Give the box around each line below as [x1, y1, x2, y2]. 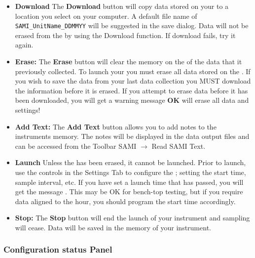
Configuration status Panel [3, 243, 112, 256]
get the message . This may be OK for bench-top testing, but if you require [15, 186, 243, 197]
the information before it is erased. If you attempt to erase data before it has [15, 85, 248, 95]
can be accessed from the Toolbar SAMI [15, 140, 137, 151]
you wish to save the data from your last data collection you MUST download [15, 76, 251, 86]
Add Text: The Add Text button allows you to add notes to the [15, 121, 217, 131]
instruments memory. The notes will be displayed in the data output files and [15, 131, 250, 141]
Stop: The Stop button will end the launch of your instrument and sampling [15, 213, 250, 223]
